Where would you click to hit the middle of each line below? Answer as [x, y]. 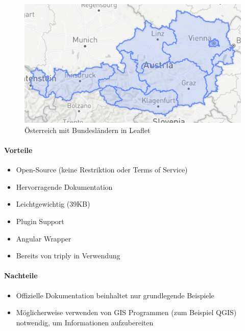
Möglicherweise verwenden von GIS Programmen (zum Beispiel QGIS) [126, 312]
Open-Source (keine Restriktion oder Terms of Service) [102, 170]
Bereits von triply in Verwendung [68, 256]
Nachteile [21, 275]
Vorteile [18, 150]
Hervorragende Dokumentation [64, 186]
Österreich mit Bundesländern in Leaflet [88, 130]
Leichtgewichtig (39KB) [53, 204]
